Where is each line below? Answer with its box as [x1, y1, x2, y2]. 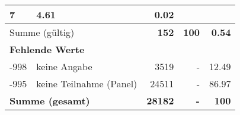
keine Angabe [36, 60, 92, 73]
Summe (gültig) [9, 25, 75, 39]
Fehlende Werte [9, 42, 85, 56]
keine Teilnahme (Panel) [36, 77, 137, 90]
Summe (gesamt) [9, 94, 90, 107]
